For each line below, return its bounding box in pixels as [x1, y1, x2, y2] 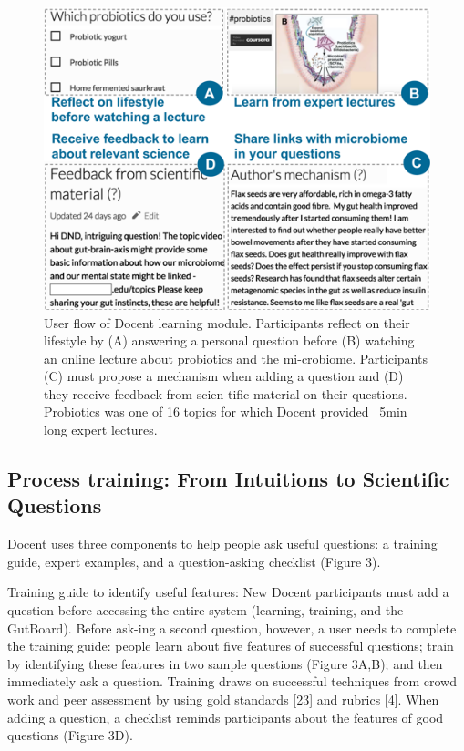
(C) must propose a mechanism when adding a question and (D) [44, 366, 404, 386]
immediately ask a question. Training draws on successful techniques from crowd [7, 672, 458, 691]
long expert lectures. [44, 420, 158, 439]
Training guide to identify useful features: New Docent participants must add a [7, 582, 449, 602]
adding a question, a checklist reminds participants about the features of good [7, 707, 444, 726]
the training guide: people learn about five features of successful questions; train [7, 636, 454, 655]
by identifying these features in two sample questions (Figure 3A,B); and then [7, 653, 443, 673]
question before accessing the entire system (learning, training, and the [7, 601, 404, 620]
